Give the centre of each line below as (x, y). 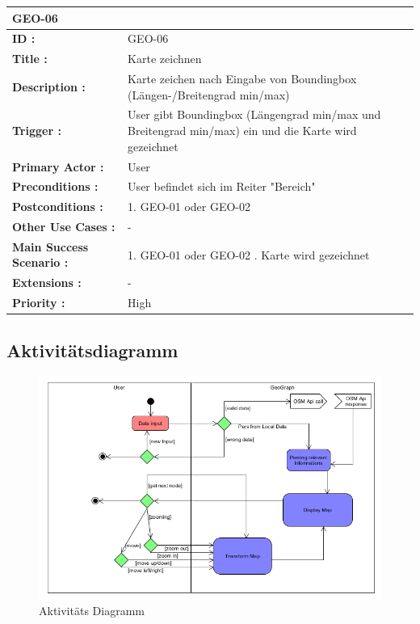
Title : (30, 59)
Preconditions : (55, 186)
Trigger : (37, 131)
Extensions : (47, 282)
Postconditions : (58, 207)
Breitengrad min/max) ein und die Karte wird (242, 131)
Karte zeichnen (165, 59)
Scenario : (40, 262)
